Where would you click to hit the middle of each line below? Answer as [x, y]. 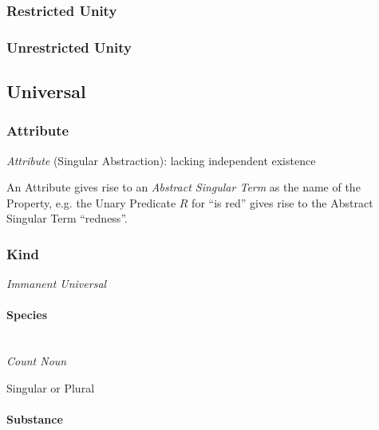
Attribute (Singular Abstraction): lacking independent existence [161, 160]
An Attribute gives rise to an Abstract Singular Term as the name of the [184, 187]
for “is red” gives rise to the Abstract [282, 202]
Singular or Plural [51, 387]
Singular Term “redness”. [67, 218]
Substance [35, 419]
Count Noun [37, 361]
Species [27, 315]
